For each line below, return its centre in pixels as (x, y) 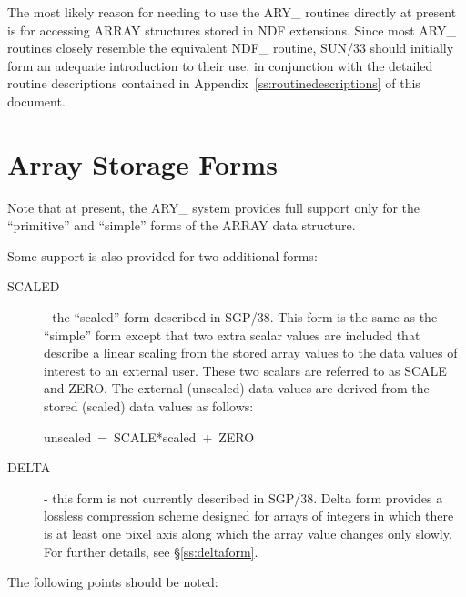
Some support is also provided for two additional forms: (162, 255)
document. (36, 101)
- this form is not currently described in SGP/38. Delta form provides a (243, 497)
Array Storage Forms (142, 163)
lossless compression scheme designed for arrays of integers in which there (249, 516)
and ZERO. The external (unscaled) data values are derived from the (237, 388)
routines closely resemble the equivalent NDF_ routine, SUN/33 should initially (231, 48)
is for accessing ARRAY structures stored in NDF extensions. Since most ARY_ (232, 30)
